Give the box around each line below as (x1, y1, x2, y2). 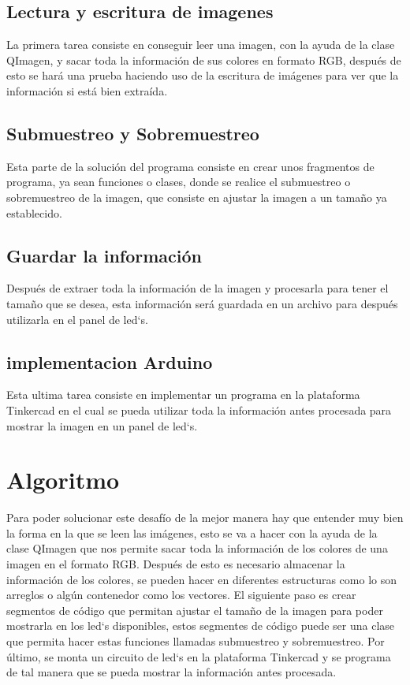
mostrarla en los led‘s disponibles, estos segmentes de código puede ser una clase (6, 617, 395, 634)
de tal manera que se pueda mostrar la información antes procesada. (6, 664, 337, 680)
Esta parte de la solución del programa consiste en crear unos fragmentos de (6, 158, 375, 174)
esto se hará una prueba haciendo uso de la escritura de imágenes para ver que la (6, 67, 399, 84)
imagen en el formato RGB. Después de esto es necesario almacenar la (6, 556, 345, 572)
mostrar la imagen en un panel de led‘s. (6, 417, 198, 434)
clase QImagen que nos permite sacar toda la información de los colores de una (6, 540, 388, 557)
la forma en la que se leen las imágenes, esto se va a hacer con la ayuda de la (6, 524, 378, 541)
